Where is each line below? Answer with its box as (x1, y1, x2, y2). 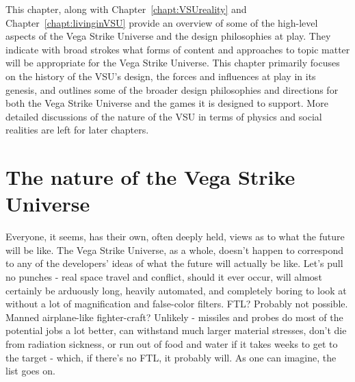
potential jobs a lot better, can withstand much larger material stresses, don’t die (5, 323, 347, 338)
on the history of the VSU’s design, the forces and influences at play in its (5, 68, 316, 83)
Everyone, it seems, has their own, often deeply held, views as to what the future (5, 229, 345, 244)
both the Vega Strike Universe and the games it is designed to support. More (5, 96, 328, 110)
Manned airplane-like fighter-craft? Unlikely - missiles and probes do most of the (5, 309, 343, 324)
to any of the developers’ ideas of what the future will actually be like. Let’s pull (5, 256, 343, 270)
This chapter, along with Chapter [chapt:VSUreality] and (5, 2, 247, 16)
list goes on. (5, 364, 55, 378)
